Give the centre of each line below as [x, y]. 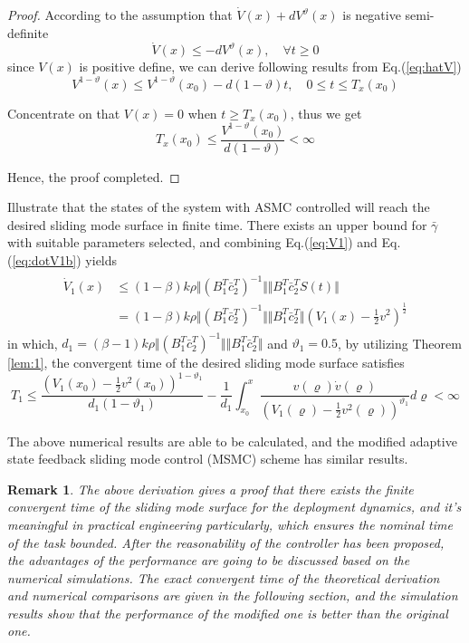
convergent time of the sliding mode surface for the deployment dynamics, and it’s [234, 507]
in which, [33, 343]
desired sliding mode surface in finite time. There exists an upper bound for [217, 224]
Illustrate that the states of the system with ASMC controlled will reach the [219, 207]
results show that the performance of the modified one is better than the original [228, 613]
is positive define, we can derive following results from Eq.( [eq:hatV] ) [270, 67]
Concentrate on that [64, 113]
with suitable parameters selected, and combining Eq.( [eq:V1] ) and [192, 242]
